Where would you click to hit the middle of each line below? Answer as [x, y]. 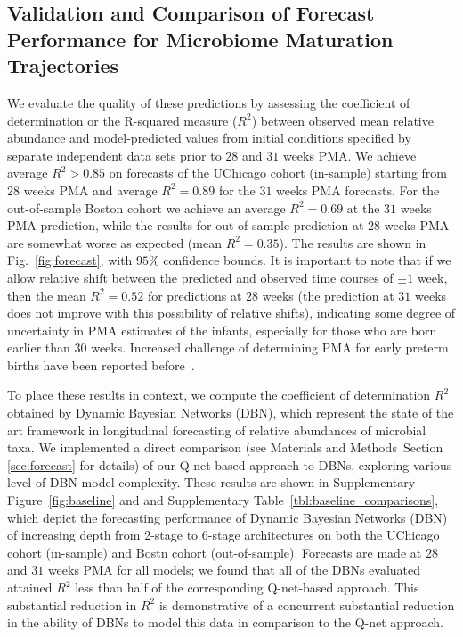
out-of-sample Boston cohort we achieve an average [146, 207]
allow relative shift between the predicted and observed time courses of [200, 277]
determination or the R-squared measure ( [122, 120]
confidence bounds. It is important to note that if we [307, 260]
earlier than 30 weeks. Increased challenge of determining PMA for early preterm [228, 347]
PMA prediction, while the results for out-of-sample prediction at [186, 225]
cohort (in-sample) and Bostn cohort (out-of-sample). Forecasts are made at [215, 552]
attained [30, 587]
